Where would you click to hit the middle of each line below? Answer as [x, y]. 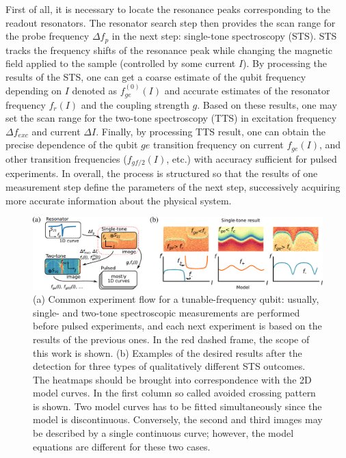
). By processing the [285, 63]
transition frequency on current [218, 145]
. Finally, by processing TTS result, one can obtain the [211, 131]
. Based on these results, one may [267, 104]
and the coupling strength [135, 104]
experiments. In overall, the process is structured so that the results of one [162, 173]
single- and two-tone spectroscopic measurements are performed [167, 312]
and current [56, 131]
